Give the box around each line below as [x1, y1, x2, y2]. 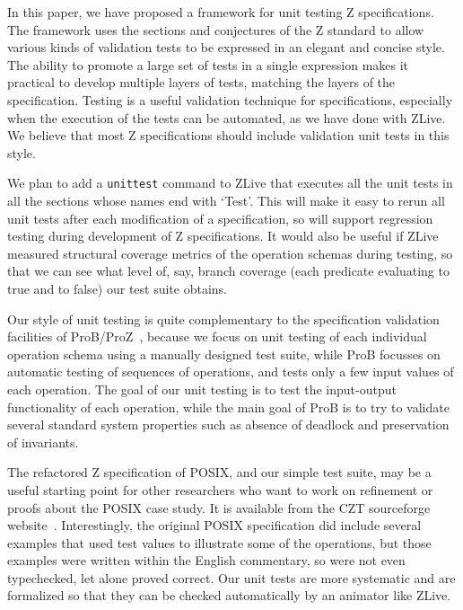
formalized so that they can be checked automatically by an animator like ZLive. [7, 586, 451, 605]
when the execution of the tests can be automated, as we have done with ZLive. [7, 108, 446, 127]
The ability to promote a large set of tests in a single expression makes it [7, 55, 409, 74]
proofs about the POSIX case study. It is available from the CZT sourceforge [7, 498, 431, 517]
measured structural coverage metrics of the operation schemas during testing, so [7, 243, 453, 262]
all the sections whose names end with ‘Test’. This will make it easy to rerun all [7, 191, 445, 209]
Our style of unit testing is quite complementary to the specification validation [7, 309, 440, 328]
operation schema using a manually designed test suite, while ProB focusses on [7, 344, 441, 363]
